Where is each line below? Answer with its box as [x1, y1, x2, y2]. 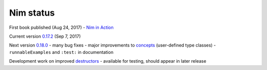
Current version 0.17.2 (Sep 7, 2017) [9, 33, 81, 39]
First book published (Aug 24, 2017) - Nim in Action [9, 24, 114, 30]
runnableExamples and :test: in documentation [9, 49, 114, 55]
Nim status [9, 7, 55, 18]
